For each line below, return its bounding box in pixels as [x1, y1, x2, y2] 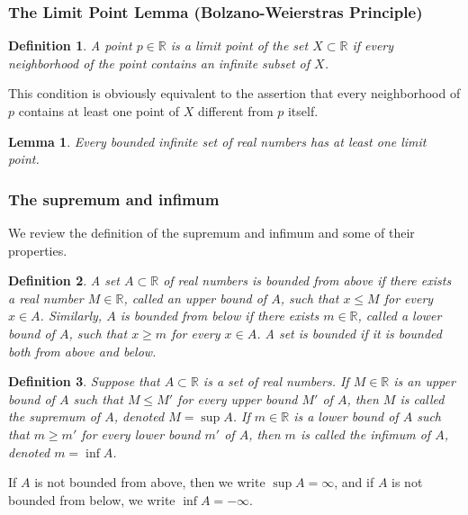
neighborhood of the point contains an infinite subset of [8, 53, 310, 72]
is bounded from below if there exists [120, 306, 319, 325]
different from [197, 102, 274, 120]
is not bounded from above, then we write [34, 473, 265, 492]
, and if [334, 473, 374, 492]
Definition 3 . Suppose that [8, 372, 160, 391]
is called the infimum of [300, 424, 431, 443]
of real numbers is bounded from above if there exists [163, 271, 452, 290]
